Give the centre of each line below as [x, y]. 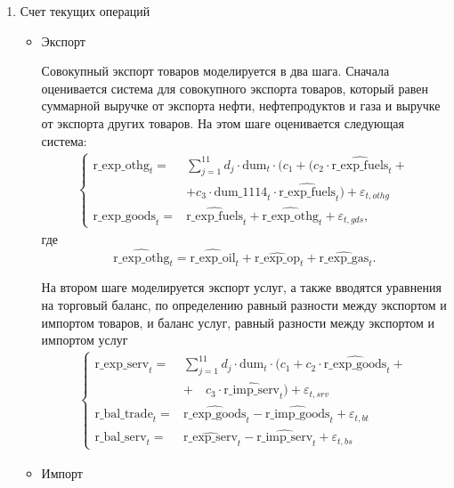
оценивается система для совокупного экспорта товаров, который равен [235, 88]
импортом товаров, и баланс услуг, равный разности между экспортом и [238, 322]
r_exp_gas [344, 258]
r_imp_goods [298, 415]
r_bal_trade [124, 415]
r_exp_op [278, 258]
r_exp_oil [213, 258]
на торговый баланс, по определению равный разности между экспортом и [244, 305]
